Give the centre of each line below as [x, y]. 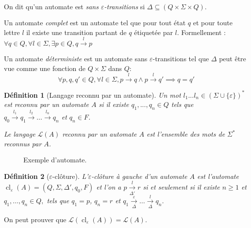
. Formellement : [201, 32]
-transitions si [125, 6]
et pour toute [213, 23]
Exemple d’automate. [55, 160]
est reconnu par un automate [46, 104]
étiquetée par [153, 32]
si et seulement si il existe [181, 187]
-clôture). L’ [70, 176]
